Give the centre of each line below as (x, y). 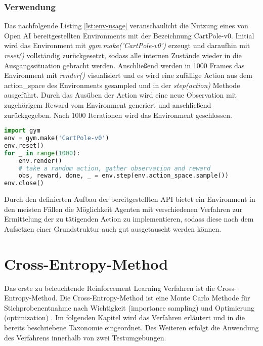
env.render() (40, 161)
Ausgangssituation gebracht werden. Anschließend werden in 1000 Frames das (124, 65)
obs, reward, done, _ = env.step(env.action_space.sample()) (123, 176)
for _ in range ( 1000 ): (42, 153)
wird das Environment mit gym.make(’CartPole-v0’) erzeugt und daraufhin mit (127, 45)
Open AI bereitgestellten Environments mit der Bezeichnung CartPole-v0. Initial (129, 35)
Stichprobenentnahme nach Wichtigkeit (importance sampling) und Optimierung (129, 307)
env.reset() (24, 145)
